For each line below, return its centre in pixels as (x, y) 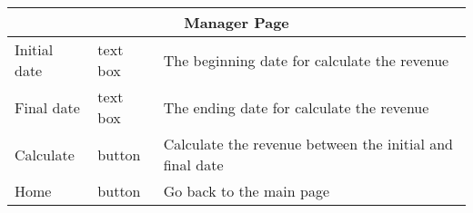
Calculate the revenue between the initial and (308, 144)
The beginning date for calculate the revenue (306, 60)
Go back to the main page (247, 191)
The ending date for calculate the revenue (296, 107)
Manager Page (236, 22)
